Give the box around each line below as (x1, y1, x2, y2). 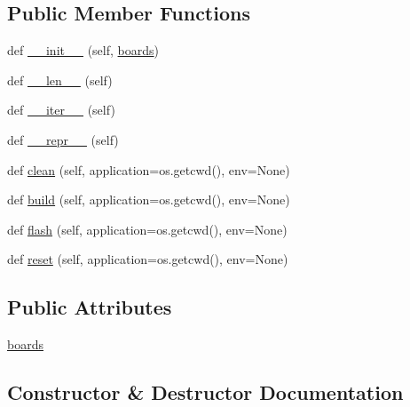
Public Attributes (7, 293, 172, 321)
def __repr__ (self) (7, 130, 119, 148)
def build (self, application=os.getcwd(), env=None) (7, 190, 290, 209)
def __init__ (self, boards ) (7, 41, 159, 60)
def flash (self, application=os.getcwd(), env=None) (7, 219, 288, 238)
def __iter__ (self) (7, 100, 115, 119)
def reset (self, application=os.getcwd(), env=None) (7, 250, 288, 268)
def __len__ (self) (7, 70, 113, 89)
